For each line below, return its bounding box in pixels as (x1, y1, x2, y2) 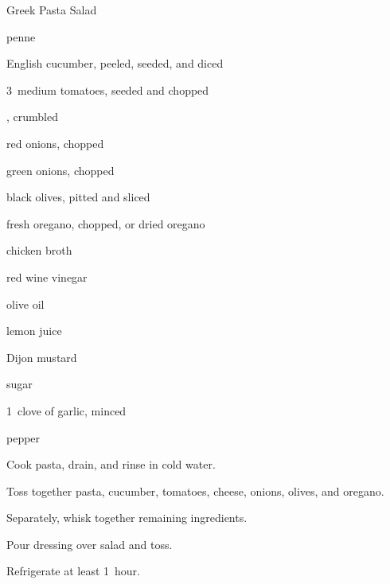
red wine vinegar (6, 268, 88, 285)
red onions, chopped (6, 134, 104, 151)
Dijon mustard (6, 348, 77, 365)
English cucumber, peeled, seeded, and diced (6, 55, 224, 72)
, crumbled (6, 108, 58, 125)
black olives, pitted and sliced (6, 189, 150, 205)
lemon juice (6, 322, 62, 339)
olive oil (6, 295, 45, 312)
